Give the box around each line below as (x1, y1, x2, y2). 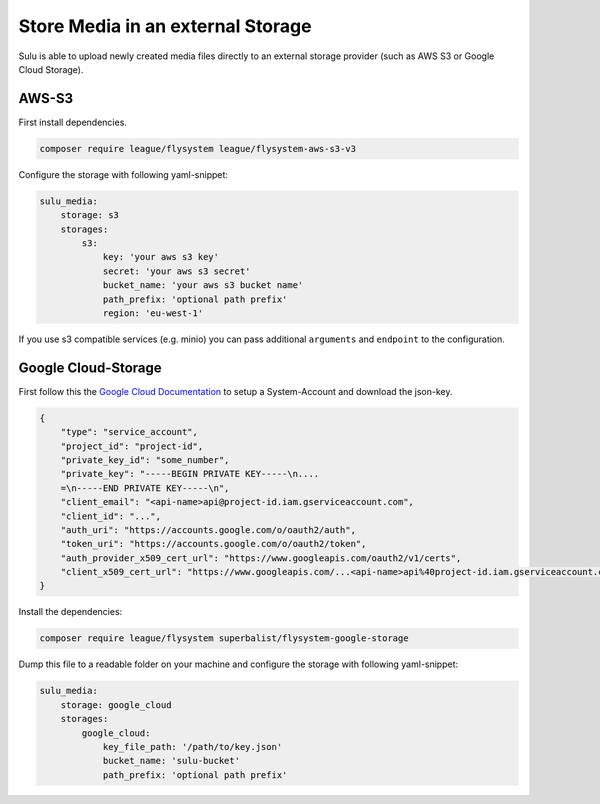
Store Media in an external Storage (18, 15, 312, 37)
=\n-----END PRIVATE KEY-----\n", (60, 482, 230, 494)
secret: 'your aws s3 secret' (102, 265, 251, 277)
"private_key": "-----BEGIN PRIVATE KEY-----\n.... (60, 468, 320, 480)
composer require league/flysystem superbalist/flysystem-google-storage (39, 633, 409, 644)
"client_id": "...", (60, 510, 162, 522)
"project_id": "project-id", (60, 440, 204, 452)
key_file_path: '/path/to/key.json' (102, 741, 283, 752)
